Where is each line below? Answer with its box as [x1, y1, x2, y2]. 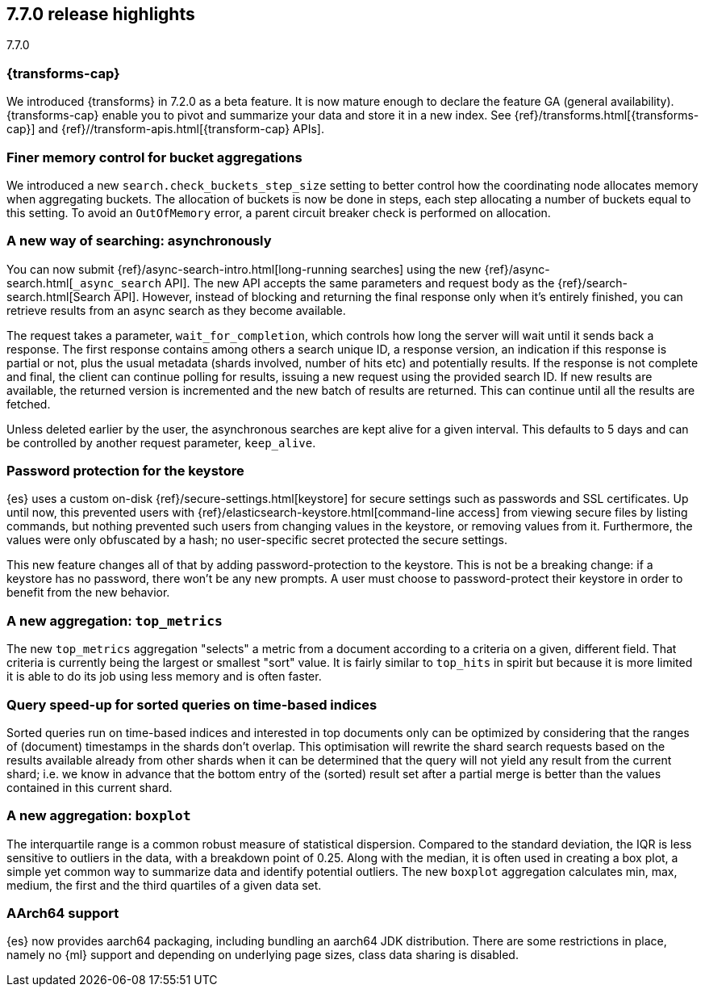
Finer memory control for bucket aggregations [6, 149, 302, 165]
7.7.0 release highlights [6, 4, 195, 24]
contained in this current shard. [6, 780, 173, 794]
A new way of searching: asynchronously [6, 233, 272, 249]
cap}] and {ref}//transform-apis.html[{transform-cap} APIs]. [6, 122, 324, 136]
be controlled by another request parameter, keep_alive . [6, 435, 316, 450]
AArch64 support [6, 905, 119, 922]
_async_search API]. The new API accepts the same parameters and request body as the [73, 275, 555, 290]
